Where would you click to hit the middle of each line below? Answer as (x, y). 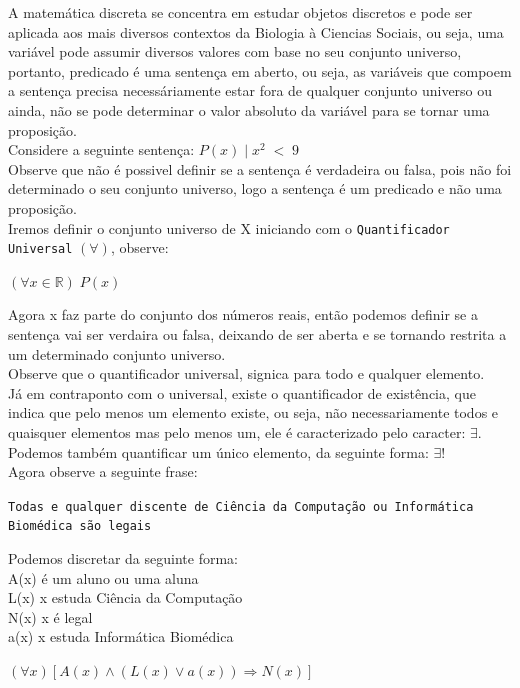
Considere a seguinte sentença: (101, 149)
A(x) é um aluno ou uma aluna (103, 577)
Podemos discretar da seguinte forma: (123, 558)
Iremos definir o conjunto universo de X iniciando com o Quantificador (229, 227)
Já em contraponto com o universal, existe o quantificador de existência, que (242, 392)
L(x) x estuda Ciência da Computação (125, 597)
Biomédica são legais (80, 526)
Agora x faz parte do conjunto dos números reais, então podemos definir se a (243, 314)
